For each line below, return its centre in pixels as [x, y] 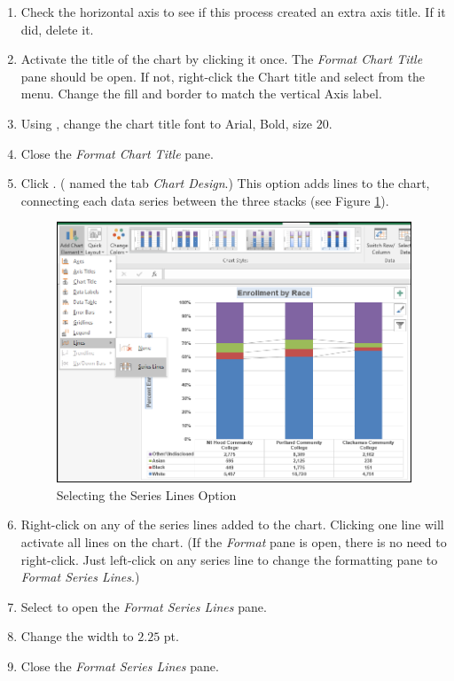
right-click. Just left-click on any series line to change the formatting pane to [229, 559]
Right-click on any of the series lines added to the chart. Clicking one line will [232, 524]
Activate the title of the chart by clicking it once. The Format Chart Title [222, 59]
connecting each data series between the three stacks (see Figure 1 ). [205, 200]
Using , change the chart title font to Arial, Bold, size [167, 123]
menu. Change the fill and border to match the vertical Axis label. [201, 94]
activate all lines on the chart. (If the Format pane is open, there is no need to [234, 541]
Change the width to [77, 636]
